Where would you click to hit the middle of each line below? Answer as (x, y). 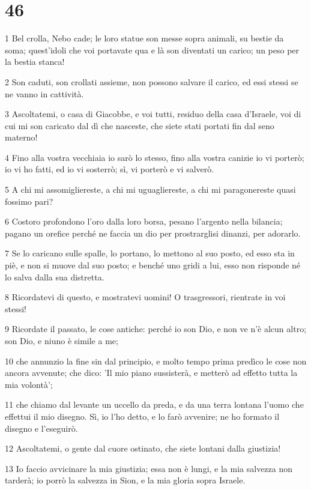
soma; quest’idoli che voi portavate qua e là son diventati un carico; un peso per (152, 50)
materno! (21, 137)
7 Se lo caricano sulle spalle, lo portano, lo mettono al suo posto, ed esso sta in (150, 253)
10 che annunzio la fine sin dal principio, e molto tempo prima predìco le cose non (156, 361)
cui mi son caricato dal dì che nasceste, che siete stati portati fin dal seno (140, 125)
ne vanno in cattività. (44, 93)
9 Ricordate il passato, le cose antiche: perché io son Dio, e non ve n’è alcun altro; (156, 329)
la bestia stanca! (35, 62)
